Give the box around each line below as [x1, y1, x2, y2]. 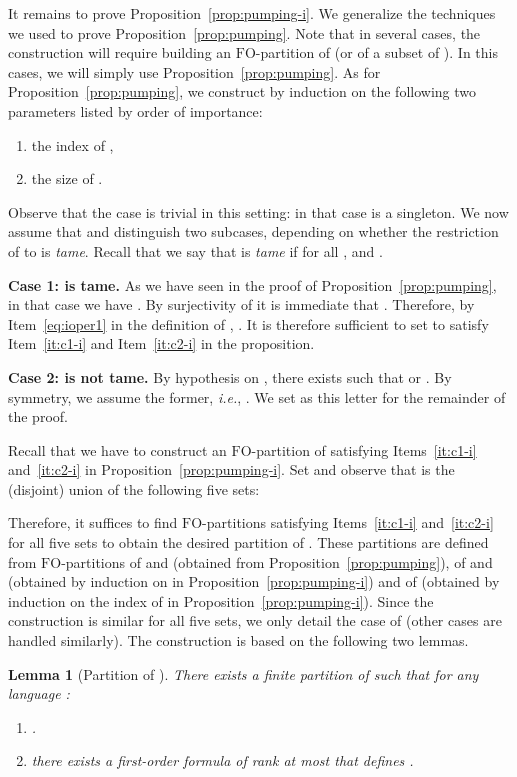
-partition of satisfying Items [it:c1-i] [251, 439, 477, 460]
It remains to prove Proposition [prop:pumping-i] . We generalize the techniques [8, 3, 496, 23]
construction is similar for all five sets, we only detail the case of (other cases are [8, 610, 502, 631]
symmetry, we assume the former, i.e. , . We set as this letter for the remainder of [8, 386, 506, 407]
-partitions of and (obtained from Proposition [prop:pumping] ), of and [61, 551, 493, 572]
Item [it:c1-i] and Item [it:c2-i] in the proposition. [8, 333, 315, 354]
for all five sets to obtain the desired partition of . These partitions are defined [8, 532, 489, 553]
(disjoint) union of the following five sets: [8, 478, 260, 499]
